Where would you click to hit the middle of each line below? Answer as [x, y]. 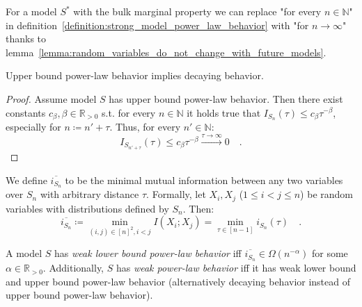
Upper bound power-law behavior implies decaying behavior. [135, 75]
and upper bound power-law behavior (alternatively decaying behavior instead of [178, 281]
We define [26, 180]
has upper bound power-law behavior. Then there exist [226, 98]
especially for [33, 127]
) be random [326, 194]
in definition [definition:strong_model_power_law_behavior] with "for [157, 25]
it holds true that [224, 112]
